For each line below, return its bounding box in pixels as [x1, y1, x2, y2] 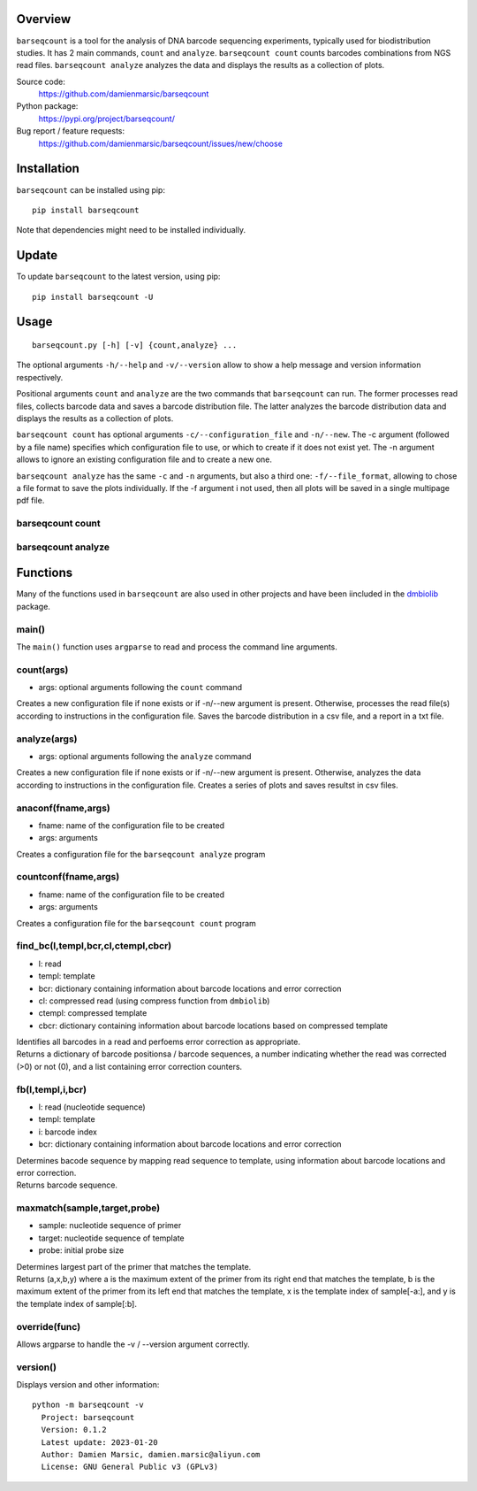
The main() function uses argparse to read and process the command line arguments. [16, 642, 337, 652]
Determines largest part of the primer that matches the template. [16, 1261, 252, 1272]
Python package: [16, 101, 79, 111]
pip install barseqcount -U [32, 292, 154, 302]
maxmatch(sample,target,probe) [16, 1202, 161, 1214]
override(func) [16, 1320, 81, 1333]
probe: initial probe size [38, 1245, 125, 1256]
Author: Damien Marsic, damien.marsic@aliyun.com [41, 1449, 261, 1460]
